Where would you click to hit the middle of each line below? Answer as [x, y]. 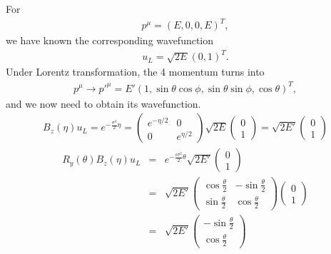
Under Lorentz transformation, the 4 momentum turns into [135, 72]
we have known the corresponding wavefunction [110, 40]
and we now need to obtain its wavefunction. [103, 103]
